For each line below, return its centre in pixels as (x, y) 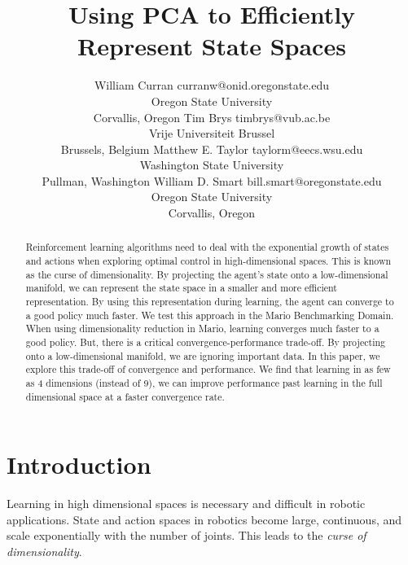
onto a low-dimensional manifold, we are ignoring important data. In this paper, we (203, 355)
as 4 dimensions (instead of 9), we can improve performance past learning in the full (204, 383)
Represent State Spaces (212, 46)
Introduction (79, 464)
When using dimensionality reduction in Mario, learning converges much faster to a (202, 328)
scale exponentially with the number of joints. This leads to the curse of (186, 535)
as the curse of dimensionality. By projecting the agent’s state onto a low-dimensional (207, 274)
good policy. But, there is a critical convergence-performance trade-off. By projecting (206, 342)
